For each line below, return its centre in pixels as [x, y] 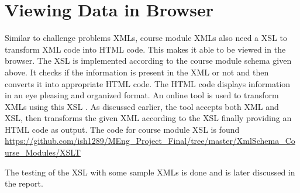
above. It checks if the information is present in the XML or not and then [137, 72]
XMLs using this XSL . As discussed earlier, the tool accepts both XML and [142, 106]
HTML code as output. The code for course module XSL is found [122, 129]
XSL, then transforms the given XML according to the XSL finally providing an [148, 118]
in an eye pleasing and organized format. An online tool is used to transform [142, 95]
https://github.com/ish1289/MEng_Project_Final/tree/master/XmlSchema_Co [150, 141]
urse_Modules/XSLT [43, 152]
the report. [24, 183]
